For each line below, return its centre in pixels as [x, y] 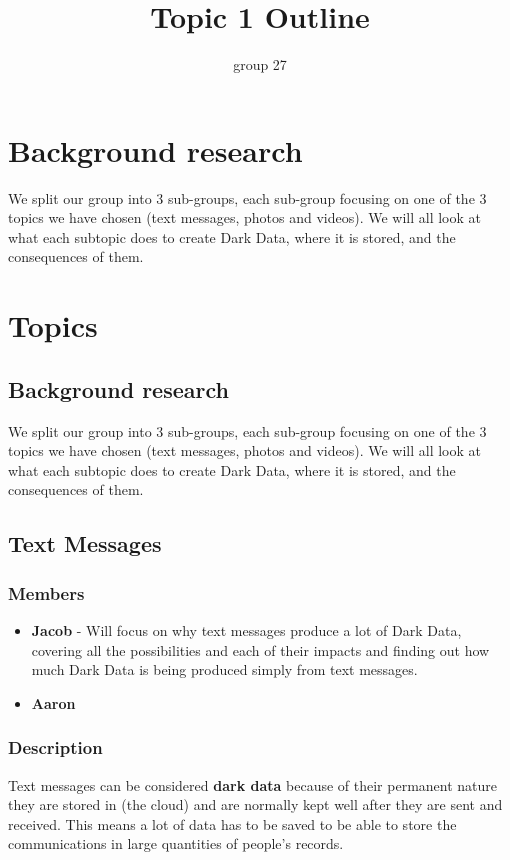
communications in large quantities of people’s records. [176, 843]
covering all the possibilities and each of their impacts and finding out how [260, 649]
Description [55, 747]
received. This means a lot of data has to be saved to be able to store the [232, 823]
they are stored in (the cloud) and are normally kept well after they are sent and [255, 804]
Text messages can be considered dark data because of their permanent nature [253, 784]
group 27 [260, 64]
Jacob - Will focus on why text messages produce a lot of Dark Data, [246, 629]
